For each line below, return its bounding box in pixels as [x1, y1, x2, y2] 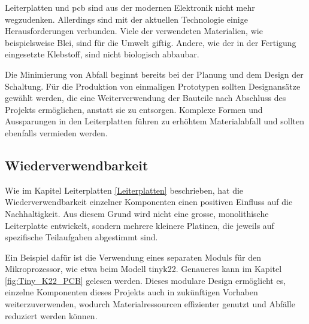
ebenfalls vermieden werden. [5, 126, 108, 139]
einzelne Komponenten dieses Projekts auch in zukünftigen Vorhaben [5, 286, 258, 298]
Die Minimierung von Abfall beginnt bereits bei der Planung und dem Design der [5, 68, 304, 80]
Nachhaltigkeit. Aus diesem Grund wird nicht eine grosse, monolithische [5, 207, 269, 219]
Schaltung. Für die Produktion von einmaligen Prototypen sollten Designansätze [5, 80, 301, 92]
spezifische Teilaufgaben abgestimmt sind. [5, 231, 158, 243]
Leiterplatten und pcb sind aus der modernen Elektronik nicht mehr [5, 1, 255, 13]
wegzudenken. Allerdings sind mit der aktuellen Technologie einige [5, 13, 248, 25]
